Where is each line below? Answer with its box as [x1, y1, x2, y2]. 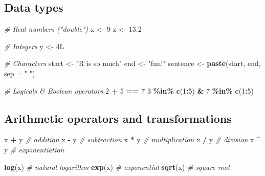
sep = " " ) [4, 68, 35, 78]
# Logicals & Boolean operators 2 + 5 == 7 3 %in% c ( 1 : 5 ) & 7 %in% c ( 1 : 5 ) [4, 85, 254, 96]
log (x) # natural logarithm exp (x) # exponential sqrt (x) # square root [4, 161, 230, 172]
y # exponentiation [4, 144, 64, 155]
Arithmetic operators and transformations [4, 110, 232, 126]
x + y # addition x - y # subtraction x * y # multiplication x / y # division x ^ [4, 134, 260, 145]
